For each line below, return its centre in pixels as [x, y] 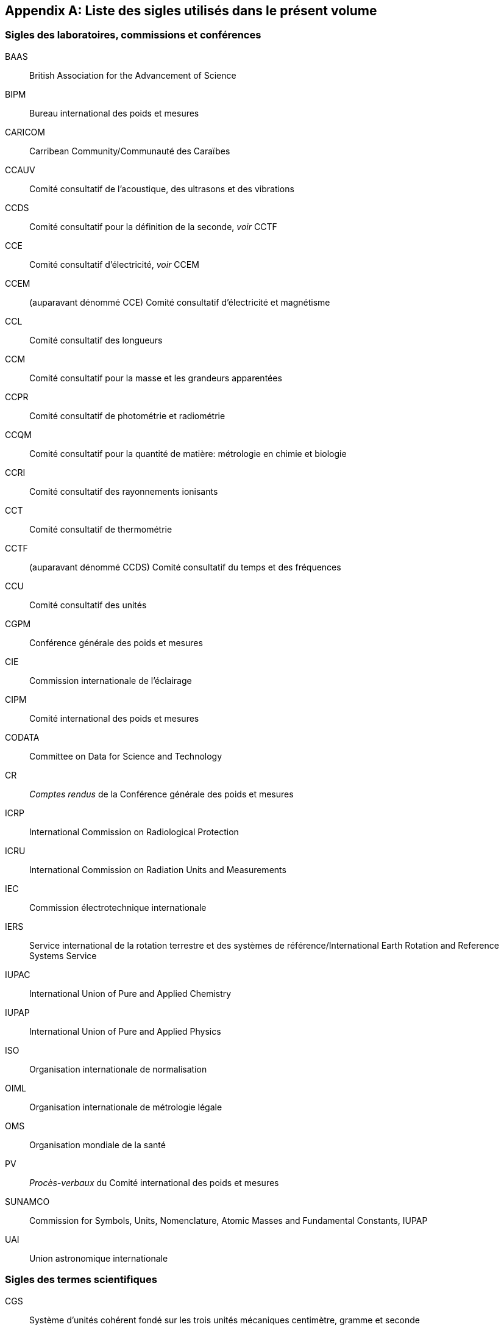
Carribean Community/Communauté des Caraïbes [130, 151]
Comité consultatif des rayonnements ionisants [124, 491]
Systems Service [63, 955]
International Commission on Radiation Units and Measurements [158, 869]
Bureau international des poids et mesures [114, 113]
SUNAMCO [27, 1201]
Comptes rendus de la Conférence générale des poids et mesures [161, 794]
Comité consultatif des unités [88, 605]
